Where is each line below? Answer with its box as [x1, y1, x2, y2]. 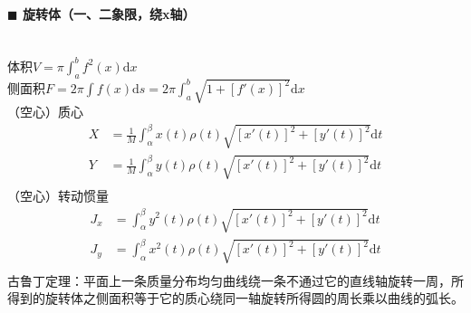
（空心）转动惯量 [7, 186, 109, 205]
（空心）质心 [7, 102, 83, 121]
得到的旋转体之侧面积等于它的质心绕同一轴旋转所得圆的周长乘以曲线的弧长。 [7, 289, 464, 308]
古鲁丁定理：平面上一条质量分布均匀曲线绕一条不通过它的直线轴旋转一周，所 [7, 270, 464, 289]
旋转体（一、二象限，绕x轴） [22, 4, 196, 23]
